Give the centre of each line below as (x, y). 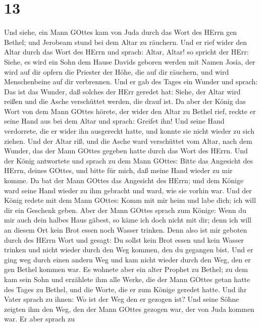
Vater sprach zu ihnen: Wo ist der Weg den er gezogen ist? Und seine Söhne (122, 299)
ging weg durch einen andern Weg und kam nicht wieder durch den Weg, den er (127, 259)
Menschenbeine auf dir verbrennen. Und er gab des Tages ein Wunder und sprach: (131, 81)
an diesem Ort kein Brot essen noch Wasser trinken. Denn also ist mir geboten (126, 230)
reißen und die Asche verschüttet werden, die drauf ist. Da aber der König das (125, 101)
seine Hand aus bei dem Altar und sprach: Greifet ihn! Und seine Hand (114, 121)
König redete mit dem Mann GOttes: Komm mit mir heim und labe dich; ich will (130, 200)
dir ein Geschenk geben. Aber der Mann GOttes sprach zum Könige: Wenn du (125, 210)
